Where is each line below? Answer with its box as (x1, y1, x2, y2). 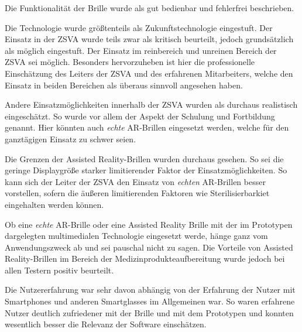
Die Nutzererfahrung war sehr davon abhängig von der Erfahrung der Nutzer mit (5, 283, 296, 296)
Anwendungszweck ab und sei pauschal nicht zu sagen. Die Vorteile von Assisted (5, 241, 293, 253)
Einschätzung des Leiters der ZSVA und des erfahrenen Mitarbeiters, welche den (5, 67, 293, 79)
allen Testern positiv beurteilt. (5, 263, 114, 276)
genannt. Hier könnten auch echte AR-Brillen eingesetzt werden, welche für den (5, 121, 289, 134)
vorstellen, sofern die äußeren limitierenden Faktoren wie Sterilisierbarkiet (5, 187, 270, 199)
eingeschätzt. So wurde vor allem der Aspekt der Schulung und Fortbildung (5, 109, 275, 122)
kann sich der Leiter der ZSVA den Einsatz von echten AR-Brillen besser (5, 175, 266, 187)
